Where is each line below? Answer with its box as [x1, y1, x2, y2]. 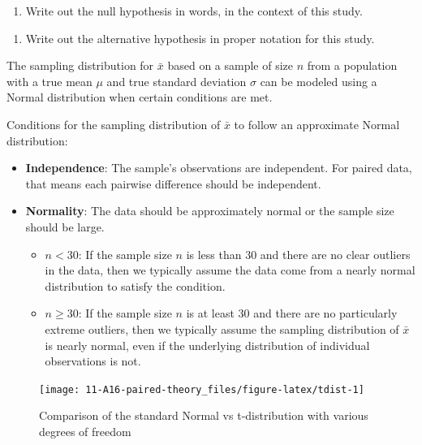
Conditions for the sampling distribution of [6, 115, 221, 132]
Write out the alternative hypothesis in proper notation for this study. [25, 29, 375, 46]
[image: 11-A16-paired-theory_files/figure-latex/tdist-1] [39, 383, 364, 395]
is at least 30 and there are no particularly [186, 305, 398, 322]
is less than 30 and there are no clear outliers [186, 245, 411, 262]
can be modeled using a [260, 72, 377, 89]
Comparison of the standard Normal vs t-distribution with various [39, 407, 368, 424]
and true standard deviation [106, 72, 247, 89]
